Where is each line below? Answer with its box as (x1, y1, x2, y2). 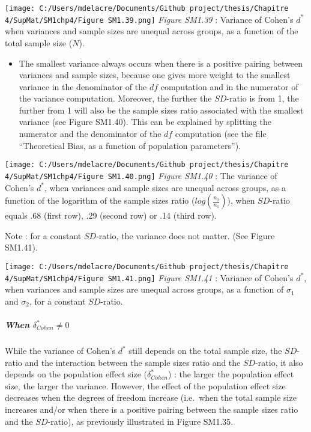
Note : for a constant (5, 229, 82, 242)
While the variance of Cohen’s (5, 344, 116, 356)
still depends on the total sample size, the (128, 344, 282, 356)
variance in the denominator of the (19, 80, 147, 93)
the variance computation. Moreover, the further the (19, 92, 212, 105)
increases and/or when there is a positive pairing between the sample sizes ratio (5, 403, 298, 415)
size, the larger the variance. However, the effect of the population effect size (5, 379, 286, 392)
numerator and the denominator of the (19, 127, 162, 140)
